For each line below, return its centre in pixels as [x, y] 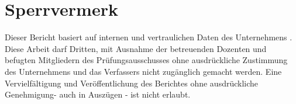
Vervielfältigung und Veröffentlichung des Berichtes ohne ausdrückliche [132, 83]
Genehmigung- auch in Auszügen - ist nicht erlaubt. [98, 94]
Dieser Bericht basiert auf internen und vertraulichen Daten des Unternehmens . [149, 37]
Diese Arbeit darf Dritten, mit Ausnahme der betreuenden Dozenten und [136, 48]
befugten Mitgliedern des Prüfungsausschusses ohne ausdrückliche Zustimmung [146, 60]
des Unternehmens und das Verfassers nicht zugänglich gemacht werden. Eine [143, 71]
